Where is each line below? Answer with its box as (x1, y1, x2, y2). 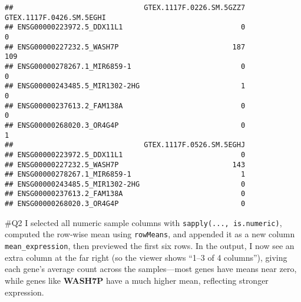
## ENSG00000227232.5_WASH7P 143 (5, 160, 246, 169)
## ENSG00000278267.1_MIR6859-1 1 (5, 170, 246, 179)
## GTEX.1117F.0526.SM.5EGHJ (5, 141, 246, 150)
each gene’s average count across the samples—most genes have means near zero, (5, 263, 297, 275)
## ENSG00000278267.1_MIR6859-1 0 (5, 62, 246, 71)
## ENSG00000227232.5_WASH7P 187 (5, 42, 246, 51)
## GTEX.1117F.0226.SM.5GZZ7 (5, 4, 246, 12)
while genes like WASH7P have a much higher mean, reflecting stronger (5, 274, 269, 286)
